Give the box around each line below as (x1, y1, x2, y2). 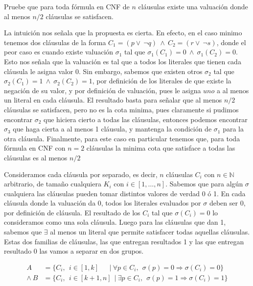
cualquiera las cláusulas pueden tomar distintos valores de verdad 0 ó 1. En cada (4, 188, 246, 198)
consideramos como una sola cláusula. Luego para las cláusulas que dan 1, (4, 217, 226, 227)
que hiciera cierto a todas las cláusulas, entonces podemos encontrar (44, 114, 248, 124)
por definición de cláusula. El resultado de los (4, 207, 140, 217)
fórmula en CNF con (4, 143, 66, 153)
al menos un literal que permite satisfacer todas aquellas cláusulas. (50, 227, 250, 237)
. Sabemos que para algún (165, 179, 243, 189)
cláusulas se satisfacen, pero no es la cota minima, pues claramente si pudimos (4, 104, 239, 114)
